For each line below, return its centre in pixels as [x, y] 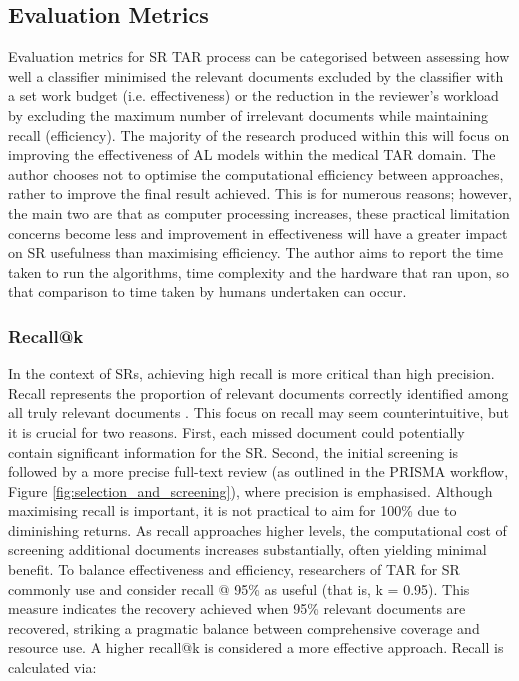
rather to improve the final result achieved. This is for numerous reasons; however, [260, 193]
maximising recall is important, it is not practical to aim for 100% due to [232, 510]
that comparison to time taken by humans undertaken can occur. [207, 291]
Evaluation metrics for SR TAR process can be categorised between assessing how [259, 56]
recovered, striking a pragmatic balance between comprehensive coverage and [244, 627]
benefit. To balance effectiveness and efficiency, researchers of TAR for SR [234, 569]
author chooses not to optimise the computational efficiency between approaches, [256, 173]
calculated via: [52, 667]
